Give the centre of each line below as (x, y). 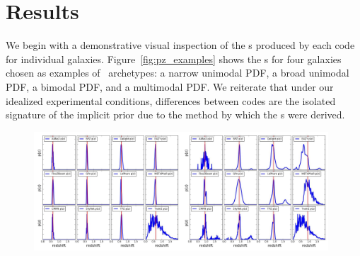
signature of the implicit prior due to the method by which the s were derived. (175, 115)
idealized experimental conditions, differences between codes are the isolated (171, 100)
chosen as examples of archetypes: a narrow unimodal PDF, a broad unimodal (178, 73)
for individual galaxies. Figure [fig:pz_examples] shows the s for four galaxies (174, 59)
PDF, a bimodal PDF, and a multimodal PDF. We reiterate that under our (170, 86)
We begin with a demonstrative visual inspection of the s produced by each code (180, 45)
